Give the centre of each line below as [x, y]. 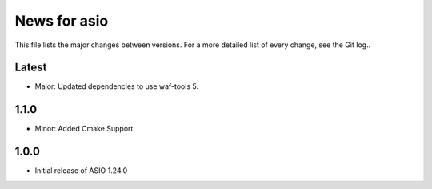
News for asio [62, 21]
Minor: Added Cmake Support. [85, 129]
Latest [31, 68]
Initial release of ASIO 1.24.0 [81, 171]
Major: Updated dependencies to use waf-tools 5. [117, 86]
